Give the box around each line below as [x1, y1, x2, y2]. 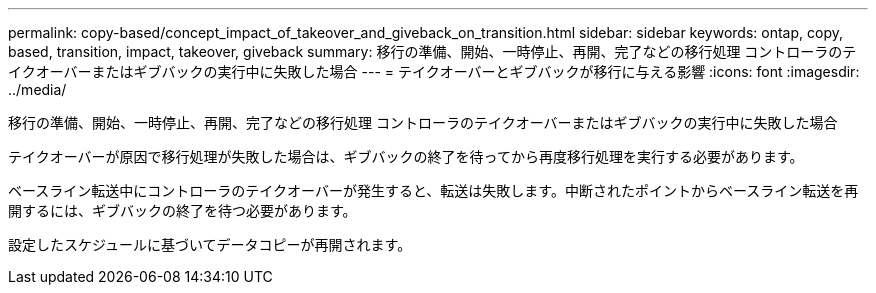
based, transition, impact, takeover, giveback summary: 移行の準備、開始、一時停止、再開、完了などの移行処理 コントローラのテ [8, 43, 857, 60]
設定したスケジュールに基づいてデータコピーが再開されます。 [8, 236, 412, 253]
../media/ [8, 81, 67, 98]
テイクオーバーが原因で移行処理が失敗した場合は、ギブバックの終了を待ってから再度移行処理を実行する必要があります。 [8, 148, 804, 165]
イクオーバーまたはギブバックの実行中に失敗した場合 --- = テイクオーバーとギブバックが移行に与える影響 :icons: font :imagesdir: [8, 63, 860, 80]
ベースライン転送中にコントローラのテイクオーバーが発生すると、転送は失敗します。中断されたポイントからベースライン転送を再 [8, 182, 859, 199]
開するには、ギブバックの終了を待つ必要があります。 [8, 202, 357, 219]
